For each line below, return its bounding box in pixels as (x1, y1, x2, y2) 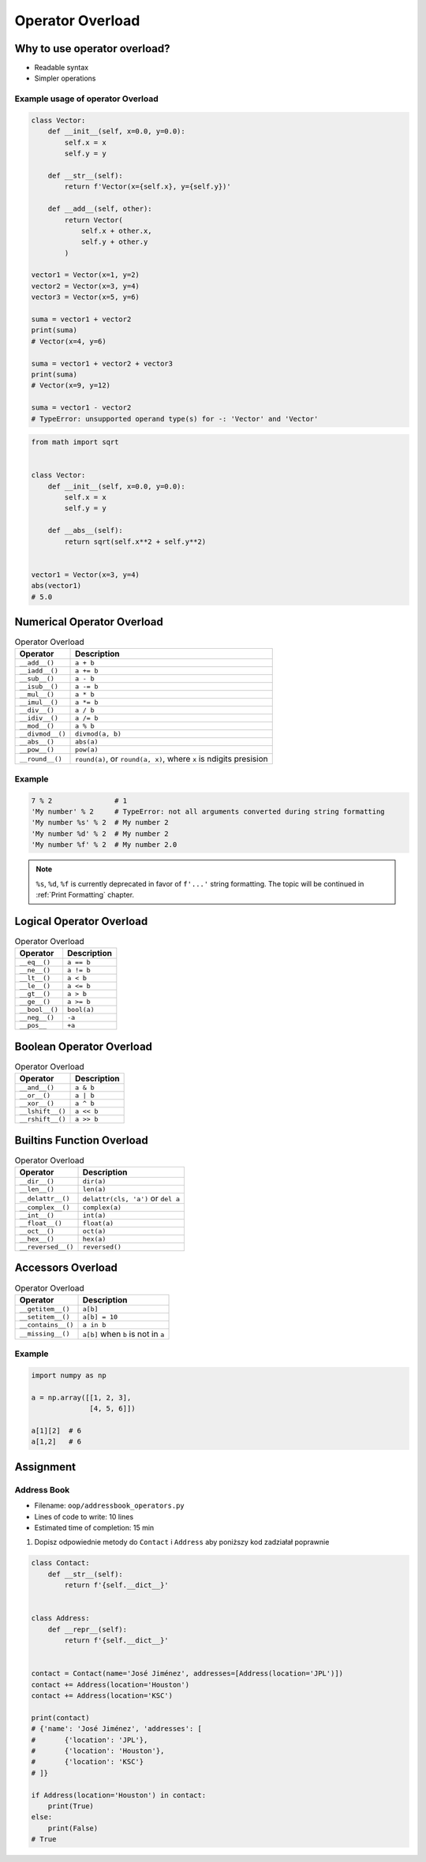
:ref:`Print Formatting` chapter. (35, 890, 134, 899)
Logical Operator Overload (14, 914, 148, 927)
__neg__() (19, 1013, 55, 1022)
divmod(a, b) (75, 730, 122, 738)
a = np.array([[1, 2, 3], (31, 1393, 132, 1402)
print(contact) (31, 1713, 90, 1722)
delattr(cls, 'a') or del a (82, 1193, 181, 1204)
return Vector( (64, 215, 124, 224)
